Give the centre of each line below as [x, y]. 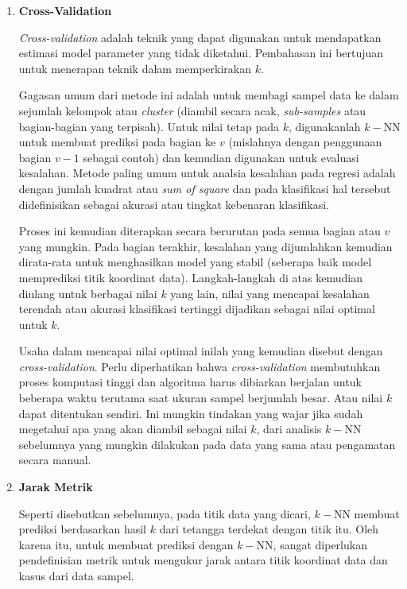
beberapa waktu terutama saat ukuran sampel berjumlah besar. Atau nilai [201, 398]
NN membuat [366, 513]
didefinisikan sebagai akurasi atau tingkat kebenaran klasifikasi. [174, 204]
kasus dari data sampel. [76, 575]
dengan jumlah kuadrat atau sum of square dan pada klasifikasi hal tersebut [205, 188]
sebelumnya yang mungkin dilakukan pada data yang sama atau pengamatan [207, 444]
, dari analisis [289, 429]
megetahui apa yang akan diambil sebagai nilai [133, 429]
